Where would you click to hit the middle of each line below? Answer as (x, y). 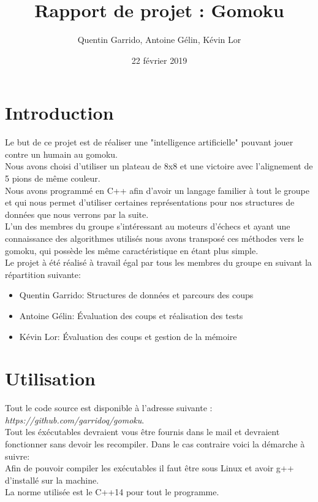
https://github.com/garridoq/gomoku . (75, 419)
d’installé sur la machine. (52, 480)
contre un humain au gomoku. (62, 154)
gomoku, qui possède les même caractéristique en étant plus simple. (132, 250)
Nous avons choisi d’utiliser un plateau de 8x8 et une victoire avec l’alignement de (159, 166)
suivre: (17, 456)
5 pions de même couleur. (53, 178)
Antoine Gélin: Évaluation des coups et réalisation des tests (131, 315)
